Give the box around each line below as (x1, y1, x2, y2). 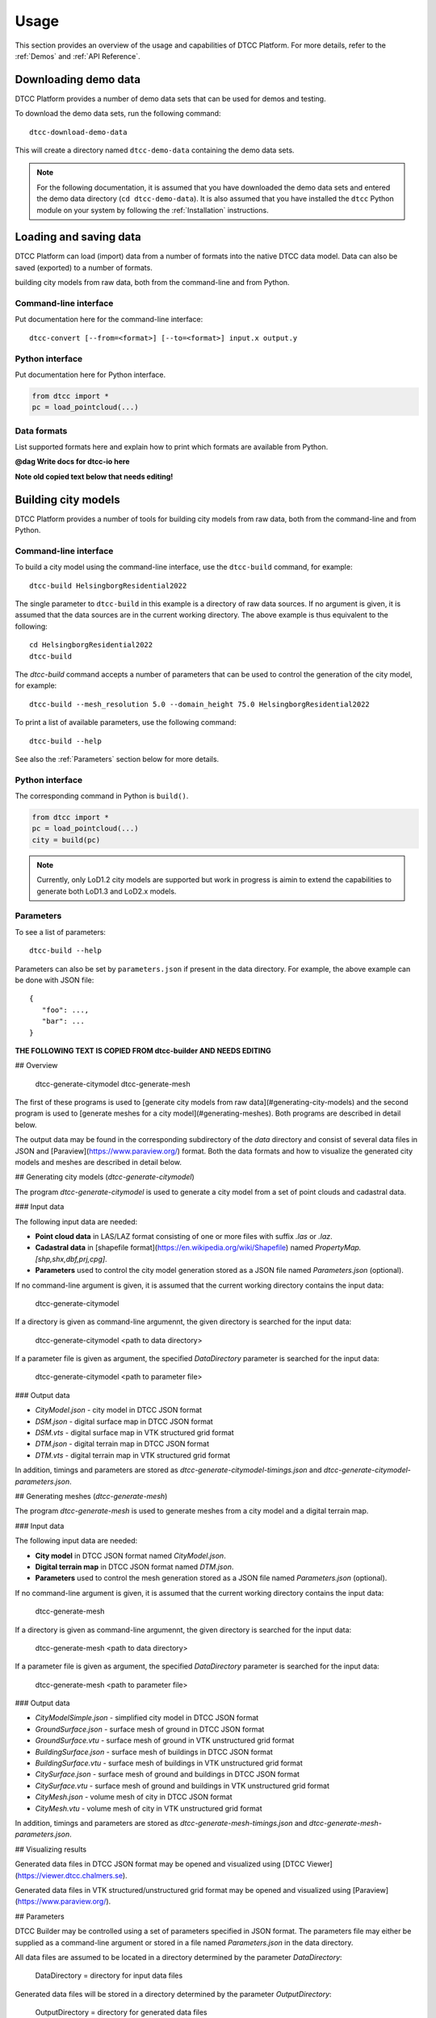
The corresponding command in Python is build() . (15, 791, 189, 801)
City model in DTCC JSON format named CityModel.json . (35, 1551, 226, 1560)
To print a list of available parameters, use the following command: (15, 718, 237, 727)
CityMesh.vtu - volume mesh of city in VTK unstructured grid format (35, 1803, 262, 1813)
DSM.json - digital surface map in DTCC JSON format (35, 1417, 213, 1426)
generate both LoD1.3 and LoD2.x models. (36, 886, 177, 896)
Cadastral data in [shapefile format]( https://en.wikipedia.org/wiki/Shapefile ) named (35, 1243, 314, 1253)
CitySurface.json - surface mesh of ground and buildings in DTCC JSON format (35, 1769, 300, 1779)
